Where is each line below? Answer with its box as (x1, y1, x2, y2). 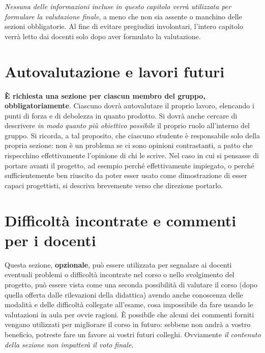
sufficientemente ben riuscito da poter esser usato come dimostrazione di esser (5, 170, 247, 181)
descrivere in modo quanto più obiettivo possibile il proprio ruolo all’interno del (5, 120, 250, 131)
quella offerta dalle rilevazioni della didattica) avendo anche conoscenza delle (5, 289, 243, 300)
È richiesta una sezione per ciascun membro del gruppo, (5, 90, 205, 101)
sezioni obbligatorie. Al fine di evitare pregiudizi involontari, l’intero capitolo (5, 21, 243, 32)
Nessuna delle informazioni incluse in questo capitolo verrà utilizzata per (5, 1, 231, 11)
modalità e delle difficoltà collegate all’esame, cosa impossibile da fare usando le (5, 299, 253, 310)
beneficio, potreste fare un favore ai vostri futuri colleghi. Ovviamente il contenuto (5, 329, 261, 339)
